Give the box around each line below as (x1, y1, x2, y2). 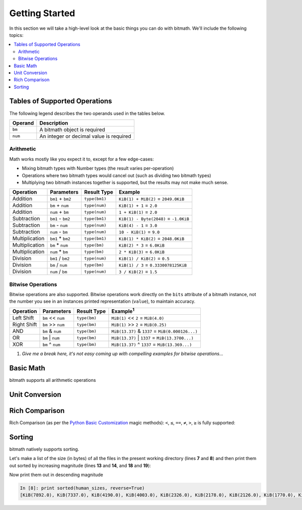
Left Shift (12, 314, 34, 321)
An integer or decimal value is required (39, 133, 131, 140)
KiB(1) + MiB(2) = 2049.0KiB (119, 195, 185, 202)
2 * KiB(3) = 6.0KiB (119, 248, 165, 255)
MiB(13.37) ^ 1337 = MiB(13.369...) (111, 341, 192, 348)
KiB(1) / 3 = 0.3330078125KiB (119, 261, 187, 268)
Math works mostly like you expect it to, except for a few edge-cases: (9, 156, 154, 162)
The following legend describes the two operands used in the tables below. (9, 110, 166, 116)
